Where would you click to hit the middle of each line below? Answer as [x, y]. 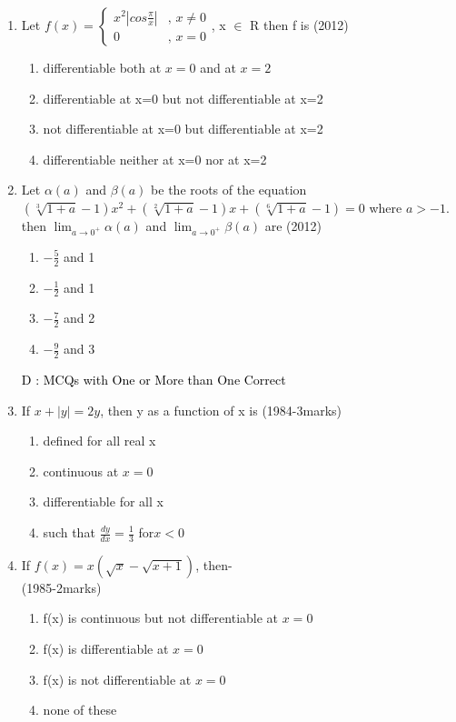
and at [218, 67]
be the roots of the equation [229, 190]
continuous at [81, 471]
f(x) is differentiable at [106, 649]
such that [69, 532]
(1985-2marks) [61, 587]
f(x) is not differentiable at [117, 679]
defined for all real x [99, 441]
